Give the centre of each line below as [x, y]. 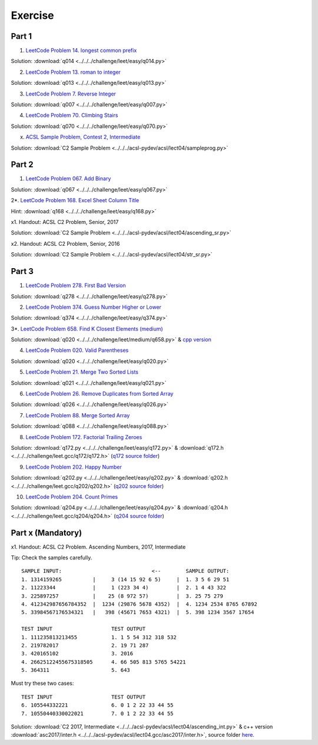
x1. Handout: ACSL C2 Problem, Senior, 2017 [65, 222]
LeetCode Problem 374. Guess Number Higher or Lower [94, 307]
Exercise [32, 15]
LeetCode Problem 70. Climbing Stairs [72, 116]
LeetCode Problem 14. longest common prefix [81, 51]
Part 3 [22, 271]
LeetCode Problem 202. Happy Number [74, 467]
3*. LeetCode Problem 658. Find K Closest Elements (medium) [87, 329]
